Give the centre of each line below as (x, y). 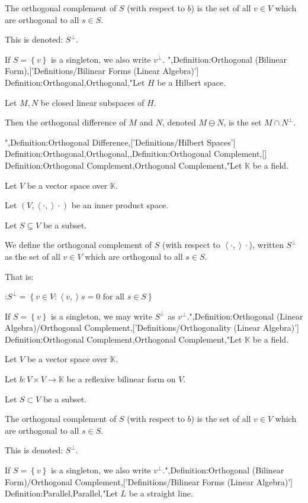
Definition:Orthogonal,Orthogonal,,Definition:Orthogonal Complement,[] (136, 154)
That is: (19, 276)
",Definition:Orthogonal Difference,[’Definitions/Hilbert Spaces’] (120, 142)
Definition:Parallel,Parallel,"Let (61, 493)
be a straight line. (161, 493)
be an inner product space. (120, 205)
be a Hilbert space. (191, 82)
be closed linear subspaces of (92, 102)
